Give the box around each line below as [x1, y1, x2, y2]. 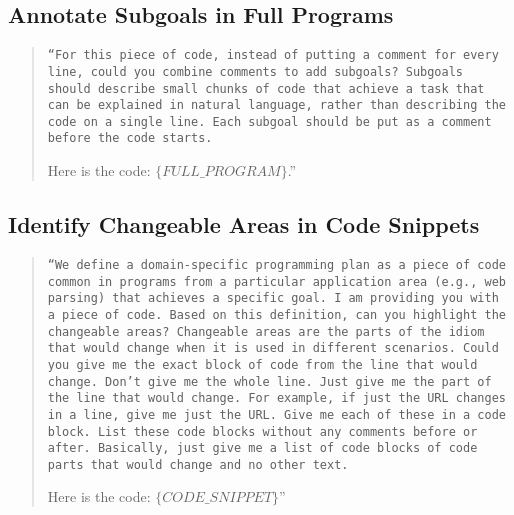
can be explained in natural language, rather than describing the [47, 98, 506, 113]
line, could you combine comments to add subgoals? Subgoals [47, 64, 464, 79]
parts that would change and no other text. [47, 457, 349, 472]
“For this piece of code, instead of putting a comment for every [47, 48, 499, 63]
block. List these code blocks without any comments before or [47, 424, 478, 439]
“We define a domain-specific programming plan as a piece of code [47, 257, 506, 272]
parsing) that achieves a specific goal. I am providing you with [47, 291, 499, 306]
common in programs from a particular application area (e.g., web [47, 274, 506, 289]
